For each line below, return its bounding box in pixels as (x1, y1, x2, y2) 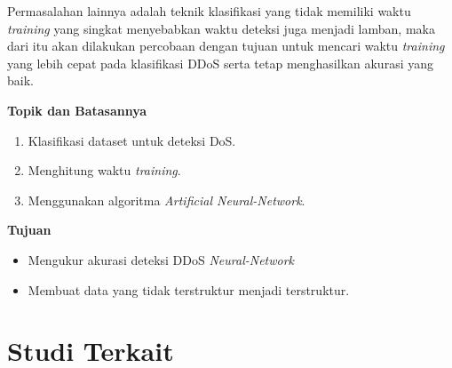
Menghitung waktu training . (28, 161, 181, 180)
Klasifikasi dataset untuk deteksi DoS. (28, 131, 236, 149)
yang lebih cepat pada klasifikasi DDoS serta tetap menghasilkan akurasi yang (7, 53, 433, 72)
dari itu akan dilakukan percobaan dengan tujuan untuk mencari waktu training (7, 36, 445, 55)
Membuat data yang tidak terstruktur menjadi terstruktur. (28, 280, 350, 299)
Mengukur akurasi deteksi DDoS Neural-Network (28, 250, 295, 268)
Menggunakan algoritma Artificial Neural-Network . (28, 190, 305, 209)
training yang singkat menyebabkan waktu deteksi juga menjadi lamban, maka (7, 19, 435, 37)
